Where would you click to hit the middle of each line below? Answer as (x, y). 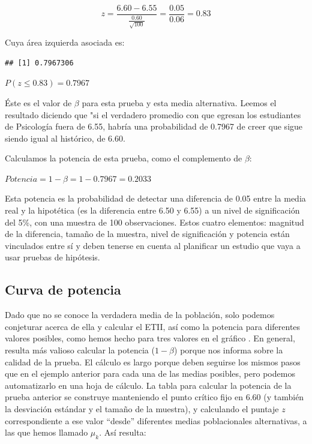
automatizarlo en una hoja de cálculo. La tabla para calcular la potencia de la (148, 385)
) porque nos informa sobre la (229, 350)
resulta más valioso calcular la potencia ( (80, 350)
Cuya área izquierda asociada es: (65, 42)
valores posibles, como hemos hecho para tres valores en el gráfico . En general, (150, 338)
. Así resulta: (123, 432)
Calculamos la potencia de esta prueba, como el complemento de (124, 158)
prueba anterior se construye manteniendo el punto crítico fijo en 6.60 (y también (154, 397)
